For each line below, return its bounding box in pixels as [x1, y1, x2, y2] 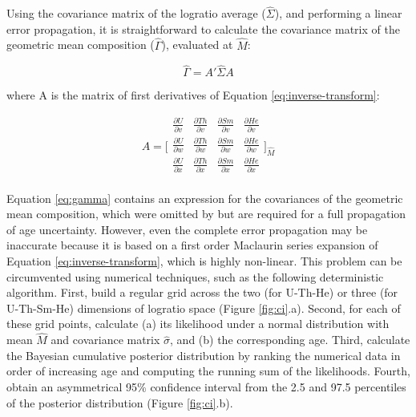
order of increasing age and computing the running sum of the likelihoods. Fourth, [6, 362, 410, 379]
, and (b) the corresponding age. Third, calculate [170, 331, 410, 348]
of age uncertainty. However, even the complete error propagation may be [6, 221, 368, 237]
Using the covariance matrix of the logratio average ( [6, 5, 266, 22]
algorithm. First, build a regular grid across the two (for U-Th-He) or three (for [6, 284, 398, 301]
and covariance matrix [50, 331, 160, 348]
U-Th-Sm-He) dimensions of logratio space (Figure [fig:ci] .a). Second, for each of [6, 299, 401, 316]
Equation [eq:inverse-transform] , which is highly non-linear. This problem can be [6, 253, 402, 269]
